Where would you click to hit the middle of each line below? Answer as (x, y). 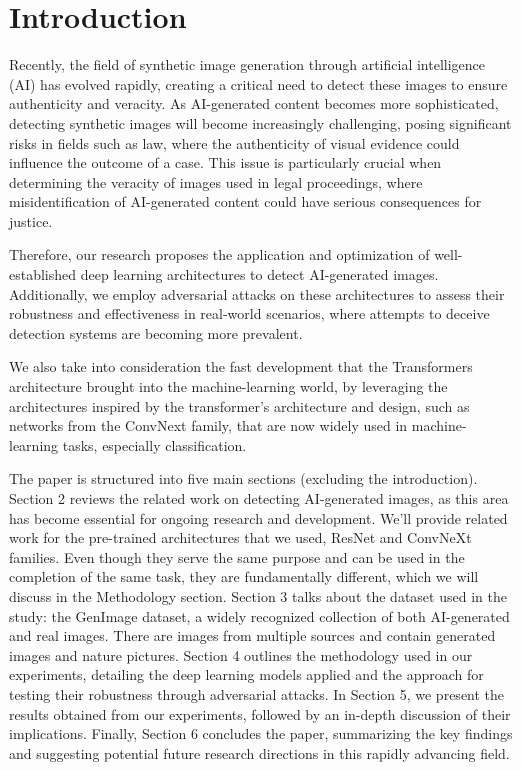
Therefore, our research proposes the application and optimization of (219, 254)
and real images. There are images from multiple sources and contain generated (252, 635)
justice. (31, 220)
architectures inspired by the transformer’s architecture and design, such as (239, 405)
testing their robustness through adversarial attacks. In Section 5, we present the (257, 693)
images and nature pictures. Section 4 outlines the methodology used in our (241, 654)
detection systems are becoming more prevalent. (156, 332)
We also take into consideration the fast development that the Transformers (241, 366)
